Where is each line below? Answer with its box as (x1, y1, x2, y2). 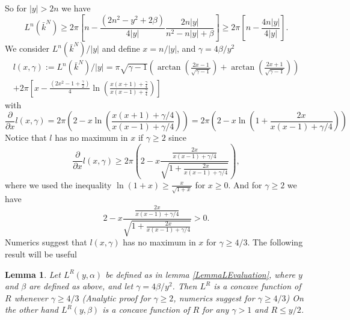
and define (102, 42, 140, 55)
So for (5, 2, 27, 14)
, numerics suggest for (173, 291, 255, 304)
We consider (5, 42, 50, 55)
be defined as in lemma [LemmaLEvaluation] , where (105, 268, 295, 280)
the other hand (5, 303, 58, 316)
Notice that (5, 131, 47, 144)
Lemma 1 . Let (5, 268, 61, 280)
